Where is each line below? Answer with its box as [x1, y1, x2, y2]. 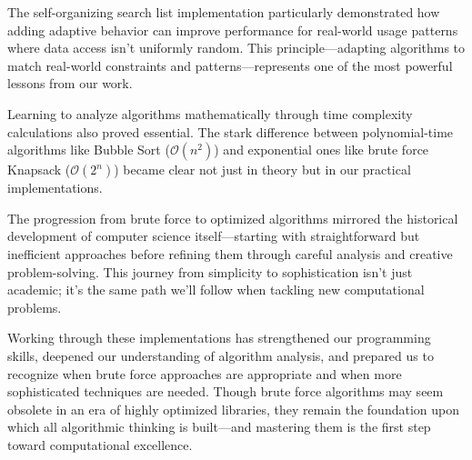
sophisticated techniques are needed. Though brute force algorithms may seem [7, 382, 444, 401]
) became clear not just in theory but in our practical [114, 160, 411, 179]
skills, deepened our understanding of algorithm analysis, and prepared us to [7, 345, 434, 365]
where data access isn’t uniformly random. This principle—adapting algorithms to [7, 38, 466, 57]
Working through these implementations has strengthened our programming [7, 328, 431, 347]
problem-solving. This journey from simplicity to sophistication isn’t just [7, 262, 413, 281]
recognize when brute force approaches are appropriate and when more [7, 364, 402, 383]
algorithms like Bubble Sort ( [7, 140, 170, 159]
